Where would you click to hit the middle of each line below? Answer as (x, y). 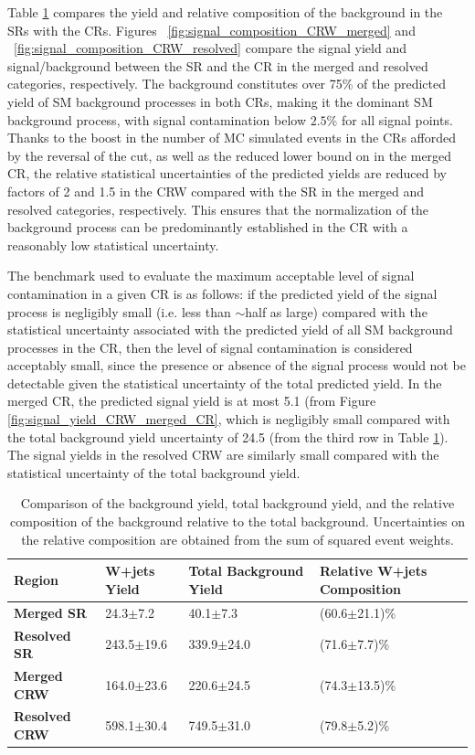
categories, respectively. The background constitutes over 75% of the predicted (227, 84)
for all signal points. (397, 119)
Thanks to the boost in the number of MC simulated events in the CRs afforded (232, 138)
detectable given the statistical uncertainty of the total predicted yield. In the (225, 383)
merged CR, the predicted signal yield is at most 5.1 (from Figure (192, 401)
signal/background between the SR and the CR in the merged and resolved (218, 65)
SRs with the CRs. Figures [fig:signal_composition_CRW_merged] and (211, 30)
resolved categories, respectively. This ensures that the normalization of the (218, 209)
